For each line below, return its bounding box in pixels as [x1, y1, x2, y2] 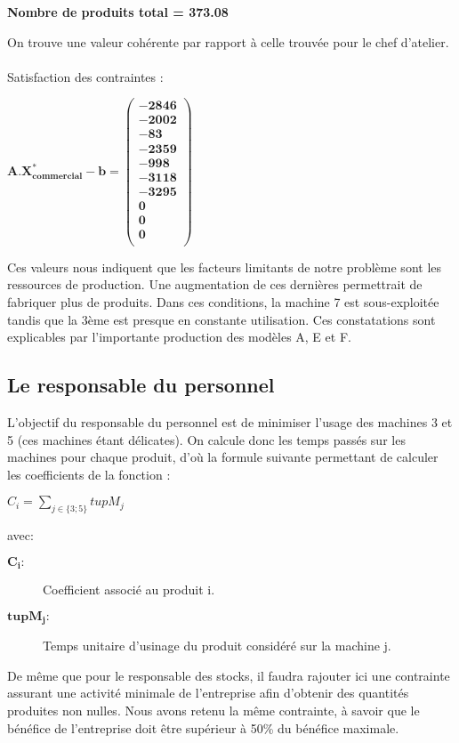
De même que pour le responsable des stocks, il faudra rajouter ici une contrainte [7, 666, 450, 684]
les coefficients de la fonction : [7, 464, 171, 483]
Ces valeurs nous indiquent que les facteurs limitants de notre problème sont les [7, 257, 442, 276]
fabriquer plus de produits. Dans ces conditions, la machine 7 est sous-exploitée [7, 292, 439, 311]
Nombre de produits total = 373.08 [7, 3, 229, 20]
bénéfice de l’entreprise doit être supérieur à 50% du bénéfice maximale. [7, 718, 399, 737]
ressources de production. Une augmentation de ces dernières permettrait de [7, 275, 423, 294]
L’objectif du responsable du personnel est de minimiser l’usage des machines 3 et [7, 412, 453, 431]
